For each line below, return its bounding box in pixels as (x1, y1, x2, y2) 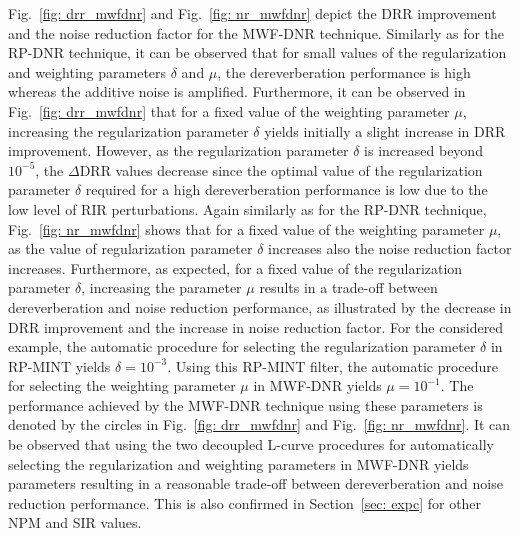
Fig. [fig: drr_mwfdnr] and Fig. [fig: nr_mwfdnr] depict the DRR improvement (8, 3, 497, 23)
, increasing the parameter (81, 277, 242, 298)
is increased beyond (364, 140, 483, 161)
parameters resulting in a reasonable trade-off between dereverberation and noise (8, 473, 503, 494)
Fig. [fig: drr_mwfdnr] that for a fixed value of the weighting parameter (8, 100, 450, 121)
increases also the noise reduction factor (268, 238, 512, 259)
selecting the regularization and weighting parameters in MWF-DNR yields (8, 453, 469, 474)
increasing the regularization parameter (8, 120, 249, 141)
